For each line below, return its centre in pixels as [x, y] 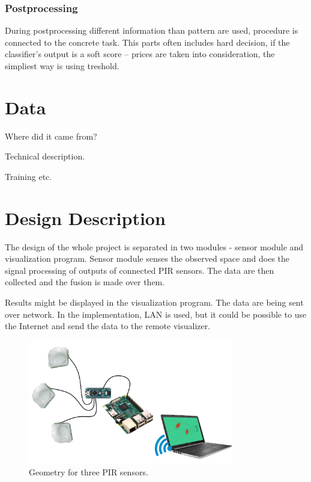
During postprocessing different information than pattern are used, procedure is [152, 30]
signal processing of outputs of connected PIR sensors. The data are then [140, 270]
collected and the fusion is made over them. [85, 282]
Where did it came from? [51, 136]
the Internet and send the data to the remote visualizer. [108, 326]
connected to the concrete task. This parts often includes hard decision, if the [147, 42]
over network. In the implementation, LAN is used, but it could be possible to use [156, 314]
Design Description [85, 218]
